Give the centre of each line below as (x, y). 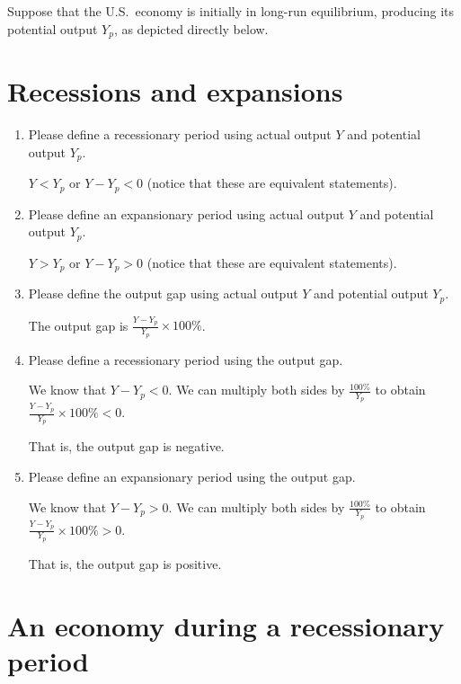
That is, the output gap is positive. (125, 563)
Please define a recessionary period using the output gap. (186, 359)
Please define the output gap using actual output (163, 293)
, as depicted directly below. (191, 28)
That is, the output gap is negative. (126, 446)
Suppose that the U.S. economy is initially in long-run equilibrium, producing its (231, 11)
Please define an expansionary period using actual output (186, 213)
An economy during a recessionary (226, 625)
